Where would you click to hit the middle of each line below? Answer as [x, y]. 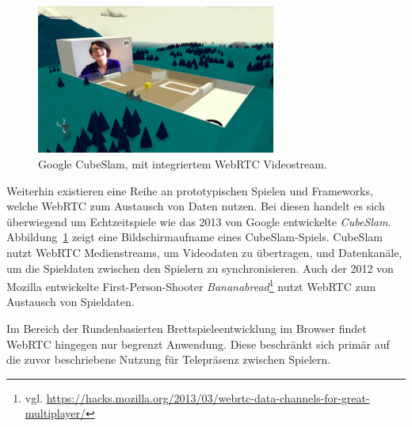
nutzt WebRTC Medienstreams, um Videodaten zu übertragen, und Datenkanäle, [204, 253]
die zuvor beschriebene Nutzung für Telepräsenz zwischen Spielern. [169, 359]
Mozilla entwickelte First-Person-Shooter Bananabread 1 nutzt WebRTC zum [191, 285]
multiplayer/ [55, 413]
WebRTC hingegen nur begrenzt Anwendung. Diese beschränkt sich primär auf [198, 344]
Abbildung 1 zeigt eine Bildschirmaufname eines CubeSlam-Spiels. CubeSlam [195, 237]
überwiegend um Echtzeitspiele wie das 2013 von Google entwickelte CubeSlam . [199, 221]
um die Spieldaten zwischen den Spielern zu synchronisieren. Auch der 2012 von [200, 268]
